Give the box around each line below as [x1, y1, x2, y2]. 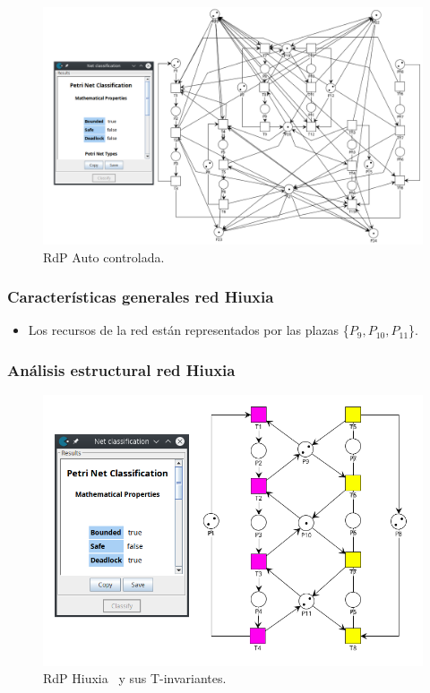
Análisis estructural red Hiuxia [7, 358, 236, 381]
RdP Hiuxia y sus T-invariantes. [43, 669, 227, 688]
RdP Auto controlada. [43, 247, 165, 266]
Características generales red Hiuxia [7, 286, 274, 308]
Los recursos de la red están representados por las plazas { [28, 321, 349, 339]
